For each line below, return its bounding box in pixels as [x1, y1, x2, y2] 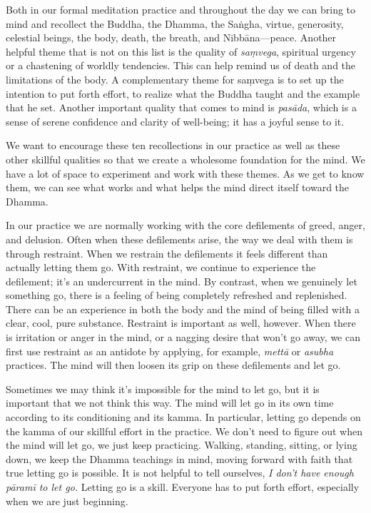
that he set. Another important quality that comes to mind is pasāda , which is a [6, 100, 357, 115]
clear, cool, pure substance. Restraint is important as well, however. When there [6, 315, 356, 330]
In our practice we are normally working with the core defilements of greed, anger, [6, 218, 365, 233]
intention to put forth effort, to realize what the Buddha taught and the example [6, 86, 360, 101]
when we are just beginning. [6, 493, 128, 508]
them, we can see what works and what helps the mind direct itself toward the [6, 180, 350, 195]
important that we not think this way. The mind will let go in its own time [6, 395, 334, 410]
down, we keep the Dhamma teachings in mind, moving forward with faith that [6, 451, 353, 466]
